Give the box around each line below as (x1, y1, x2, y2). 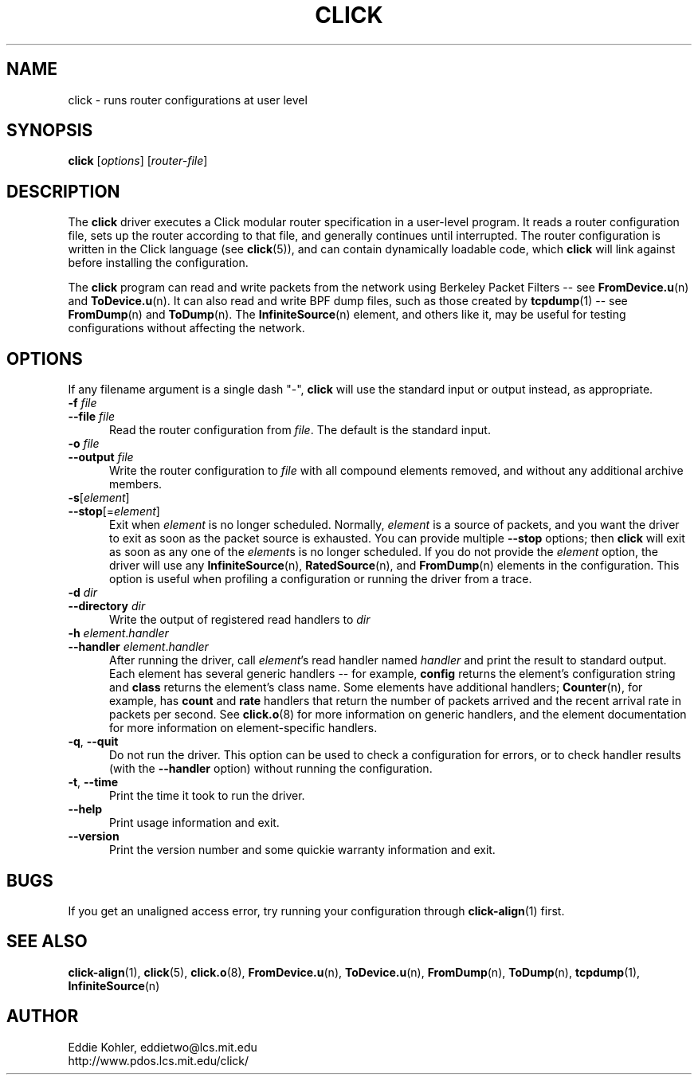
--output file (68, 450, 134, 464)
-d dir (68, 586, 97, 600)
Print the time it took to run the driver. (109, 789, 305, 803)
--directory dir (68, 599, 146, 613)
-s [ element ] (68, 491, 130, 505)
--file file (68, 409, 116, 424)
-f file (68, 396, 97, 410)
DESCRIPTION (6, 181, 120, 202)
